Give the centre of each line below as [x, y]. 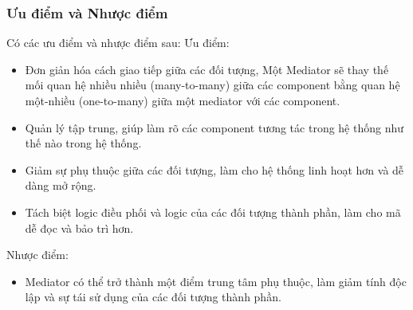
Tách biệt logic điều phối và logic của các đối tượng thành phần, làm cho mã [213, 212]
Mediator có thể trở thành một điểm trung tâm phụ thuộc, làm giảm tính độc [216, 281]
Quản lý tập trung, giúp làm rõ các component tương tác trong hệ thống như [214, 127]
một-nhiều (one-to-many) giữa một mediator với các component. [183, 100]
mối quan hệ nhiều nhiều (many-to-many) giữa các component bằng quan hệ [212, 85]
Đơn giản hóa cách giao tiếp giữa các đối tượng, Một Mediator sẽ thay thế [207, 69]
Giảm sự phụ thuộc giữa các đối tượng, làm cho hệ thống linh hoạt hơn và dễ [214, 169]
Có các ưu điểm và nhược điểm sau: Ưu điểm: [118, 43]
